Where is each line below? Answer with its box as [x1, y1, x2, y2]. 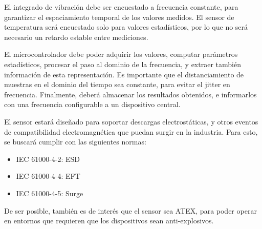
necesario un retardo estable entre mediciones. [4, 31, 148, 42]
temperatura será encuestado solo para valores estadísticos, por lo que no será [4, 22, 248, 32]
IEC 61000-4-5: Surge [16, 188, 83, 198]
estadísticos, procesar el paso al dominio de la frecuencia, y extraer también [4, 58, 241, 69]
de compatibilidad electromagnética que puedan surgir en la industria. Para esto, [4, 126, 258, 137]
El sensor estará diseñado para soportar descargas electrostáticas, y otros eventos [4, 116, 258, 127]
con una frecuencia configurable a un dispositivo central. [4, 99, 181, 110]
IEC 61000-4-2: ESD [16, 153, 80, 164]
